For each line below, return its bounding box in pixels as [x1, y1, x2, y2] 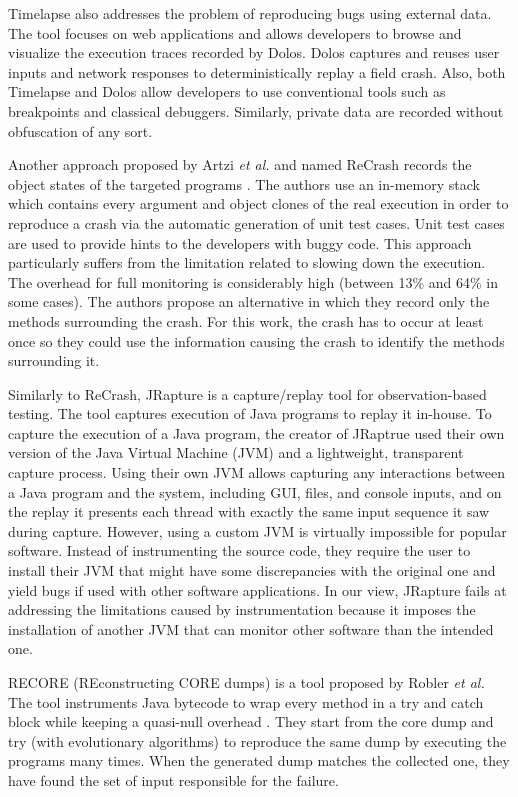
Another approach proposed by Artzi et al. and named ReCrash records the [8, 154, 472, 175]
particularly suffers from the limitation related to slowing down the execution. [8, 252, 486, 273]
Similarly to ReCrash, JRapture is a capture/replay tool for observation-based [8, 383, 487, 404]
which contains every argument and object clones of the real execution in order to [8, 193, 509, 214]
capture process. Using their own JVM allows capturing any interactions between [8, 462, 505, 483]
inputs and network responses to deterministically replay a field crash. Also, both [8, 61, 506, 82]
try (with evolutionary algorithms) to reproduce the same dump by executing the [8, 730, 507, 751]
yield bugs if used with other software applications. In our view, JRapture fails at [8, 579, 507, 600]
